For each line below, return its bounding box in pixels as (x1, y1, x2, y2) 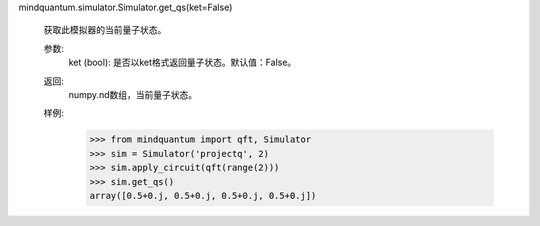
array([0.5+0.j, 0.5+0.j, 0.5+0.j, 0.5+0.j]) (89, 190, 317, 201)
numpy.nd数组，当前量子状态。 (68, 88, 198, 100)
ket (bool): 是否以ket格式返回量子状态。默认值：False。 (68, 56, 297, 69)
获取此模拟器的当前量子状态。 (43, 24, 167, 36)
